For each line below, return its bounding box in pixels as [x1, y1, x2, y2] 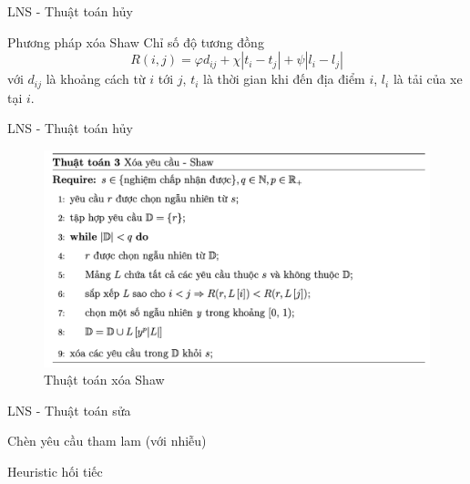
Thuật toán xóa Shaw [44, 370, 165, 389]
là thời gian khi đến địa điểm [203, 69, 365, 88]
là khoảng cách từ [46, 69, 146, 88]
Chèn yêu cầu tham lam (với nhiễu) [7, 431, 207, 450]
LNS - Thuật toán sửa [7, 400, 131, 419]
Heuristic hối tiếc [7, 461, 103, 480]
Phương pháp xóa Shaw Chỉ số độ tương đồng [7, 32, 264, 51]
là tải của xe [393, 69, 463, 88]
